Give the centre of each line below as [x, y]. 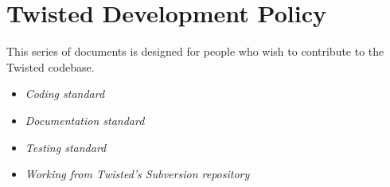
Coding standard [65, 93]
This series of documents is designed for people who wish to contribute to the [195, 51]
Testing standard [66, 147]
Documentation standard [85, 120]
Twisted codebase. [51, 66]
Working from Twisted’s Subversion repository [137, 174]
